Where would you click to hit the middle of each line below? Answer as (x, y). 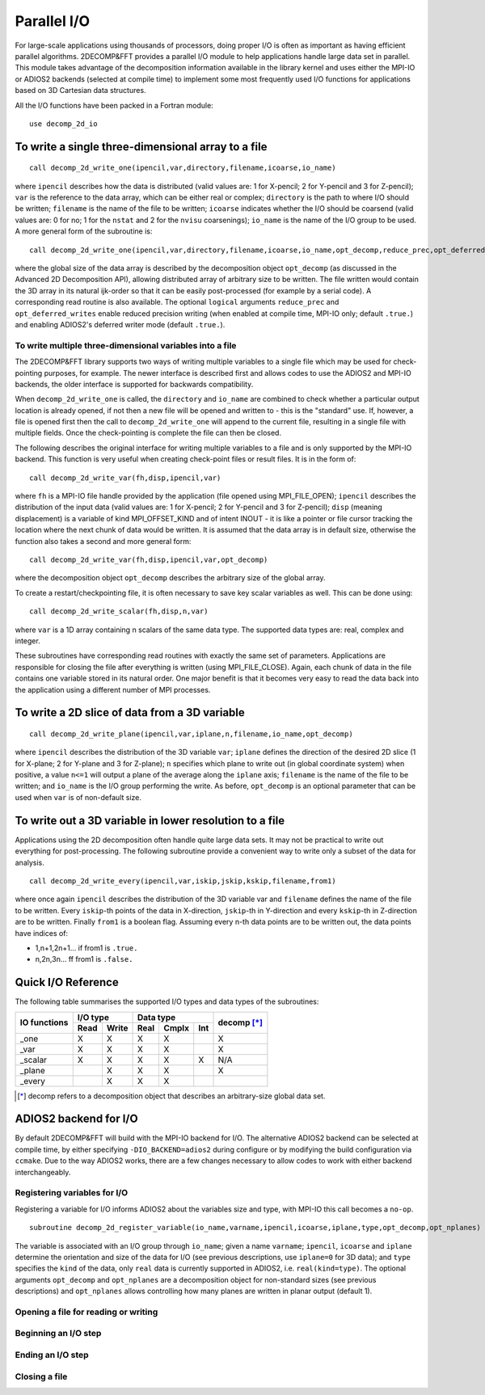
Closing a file (41, 1376)
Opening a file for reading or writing (86, 1312)
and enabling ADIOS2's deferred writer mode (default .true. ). (120, 324)
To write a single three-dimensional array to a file (141, 147)
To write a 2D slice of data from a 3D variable (130, 712)
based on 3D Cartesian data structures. (80, 91)
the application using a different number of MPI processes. (113, 689)
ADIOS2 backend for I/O (76, 1119)
